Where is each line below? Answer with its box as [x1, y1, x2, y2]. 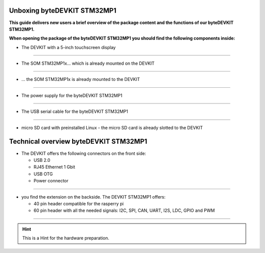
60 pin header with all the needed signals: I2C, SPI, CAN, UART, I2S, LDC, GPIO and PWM [33, 207, 215, 213]
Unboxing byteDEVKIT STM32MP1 [9, 6, 116, 15]
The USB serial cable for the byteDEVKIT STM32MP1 [21, 108, 129, 115]
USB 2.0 [33, 157, 51, 163]
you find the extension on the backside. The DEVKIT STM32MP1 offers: [21, 194, 166, 200]
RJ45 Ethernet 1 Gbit [33, 164, 76, 170]
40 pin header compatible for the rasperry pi [33, 201, 124, 206]
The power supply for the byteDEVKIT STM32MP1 [21, 92, 123, 98]
